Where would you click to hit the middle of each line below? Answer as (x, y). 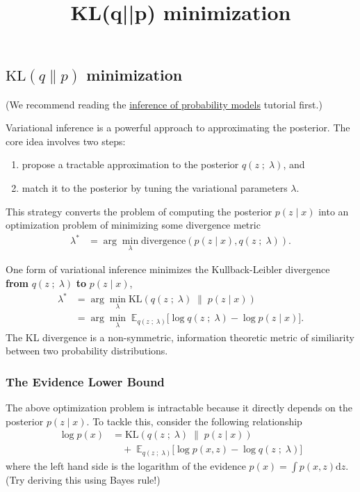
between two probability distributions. (87, 351)
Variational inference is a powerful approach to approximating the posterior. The (178, 128)
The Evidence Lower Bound (85, 381)
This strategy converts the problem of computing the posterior (139, 211)
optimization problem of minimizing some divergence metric (133, 225)
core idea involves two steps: (66, 141)
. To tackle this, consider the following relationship (194, 421)
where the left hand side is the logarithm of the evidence (126, 465)
